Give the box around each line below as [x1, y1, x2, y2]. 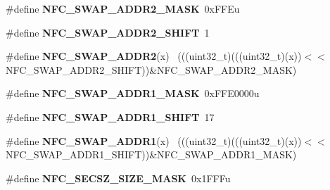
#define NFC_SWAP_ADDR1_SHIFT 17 [6, 109, 215, 124]
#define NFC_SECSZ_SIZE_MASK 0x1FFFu [6, 170, 231, 185]
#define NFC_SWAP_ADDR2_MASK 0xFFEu [6, 1, 240, 15]
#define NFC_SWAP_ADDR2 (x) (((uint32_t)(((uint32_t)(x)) [6, 49, 302, 63]
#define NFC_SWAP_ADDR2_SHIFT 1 [6, 25, 210, 39]
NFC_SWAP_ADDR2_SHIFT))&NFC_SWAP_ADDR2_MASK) [6, 62, 297, 77]
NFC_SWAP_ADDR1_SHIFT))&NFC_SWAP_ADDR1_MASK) [6, 147, 297, 162]
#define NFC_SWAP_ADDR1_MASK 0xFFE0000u [6, 86, 260, 101]
